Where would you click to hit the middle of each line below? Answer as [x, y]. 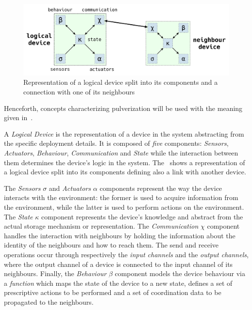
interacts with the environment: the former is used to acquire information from [121, 197]
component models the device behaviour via [180, 273]
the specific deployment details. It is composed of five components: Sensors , [116, 143]
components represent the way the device [161, 188]
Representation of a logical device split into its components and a [121, 82]
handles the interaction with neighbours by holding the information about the [120, 235]
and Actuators [70, 188]
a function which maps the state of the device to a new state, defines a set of [118, 283]
